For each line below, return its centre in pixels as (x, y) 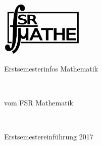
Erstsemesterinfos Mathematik (51, 68)
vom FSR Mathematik (39, 103)
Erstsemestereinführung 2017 (49, 137)
